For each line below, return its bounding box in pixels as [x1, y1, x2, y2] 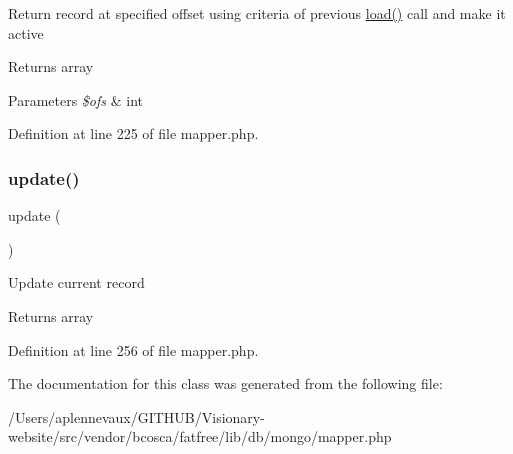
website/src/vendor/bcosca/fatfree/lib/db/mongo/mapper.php [8, 426, 392, 447]
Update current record [8, 272, 145, 293]
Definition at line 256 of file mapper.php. [8, 339, 259, 360]
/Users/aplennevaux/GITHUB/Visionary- [8, 406, 265, 427]
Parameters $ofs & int [8, 89, 143, 110]
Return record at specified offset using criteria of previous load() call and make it [8, 3, 506, 23]
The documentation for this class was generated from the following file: [8, 373, 443, 394]
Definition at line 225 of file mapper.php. [8, 123, 259, 144]
